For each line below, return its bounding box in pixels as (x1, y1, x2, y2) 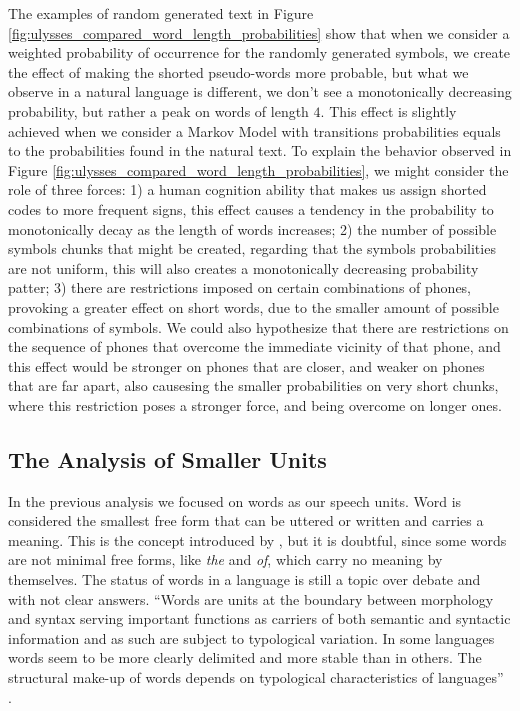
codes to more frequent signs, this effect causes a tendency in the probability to (8, 198, 494, 219)
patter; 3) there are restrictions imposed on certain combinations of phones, (8, 277, 472, 298)
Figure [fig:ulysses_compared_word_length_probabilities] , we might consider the (8, 159, 509, 180)
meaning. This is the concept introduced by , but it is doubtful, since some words (8, 529, 507, 550)
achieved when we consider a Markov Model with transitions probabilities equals (8, 120, 501, 141)
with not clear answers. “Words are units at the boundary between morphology (8, 588, 494, 609)
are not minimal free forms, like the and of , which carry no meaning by (8, 549, 443, 570)
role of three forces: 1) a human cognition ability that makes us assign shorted (8, 179, 487, 200)
